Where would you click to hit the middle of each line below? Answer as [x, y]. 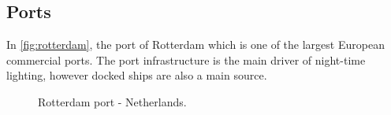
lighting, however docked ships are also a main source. [137, 75]
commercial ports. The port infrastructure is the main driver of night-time [186, 59]
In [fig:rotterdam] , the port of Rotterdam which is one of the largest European [195, 45]
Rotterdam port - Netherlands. [112, 101]
